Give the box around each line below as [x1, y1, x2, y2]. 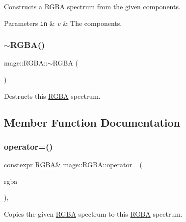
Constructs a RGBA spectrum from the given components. [4, 1, 181, 11]
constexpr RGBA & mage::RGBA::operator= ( [4, 159, 142, 170]
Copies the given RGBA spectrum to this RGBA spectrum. [4, 209, 183, 219]
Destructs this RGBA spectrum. [4, 90, 101, 101]
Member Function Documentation [4, 114, 181, 130]
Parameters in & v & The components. [4, 18, 122, 28]
